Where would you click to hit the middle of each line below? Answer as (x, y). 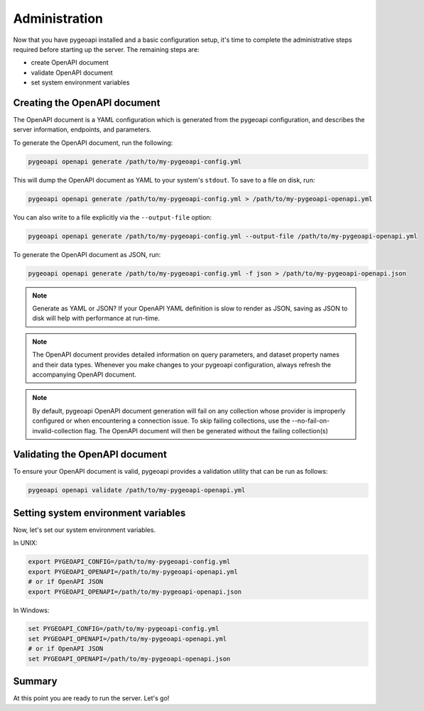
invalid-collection (58, 430)
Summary (35, 682)
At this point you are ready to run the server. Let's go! (91, 698)
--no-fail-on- (311, 421)
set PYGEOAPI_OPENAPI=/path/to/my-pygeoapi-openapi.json (129, 658)
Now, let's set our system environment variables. (85, 530)
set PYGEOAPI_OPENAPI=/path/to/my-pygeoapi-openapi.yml (127, 639)
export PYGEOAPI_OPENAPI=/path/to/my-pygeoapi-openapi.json (135, 592)
